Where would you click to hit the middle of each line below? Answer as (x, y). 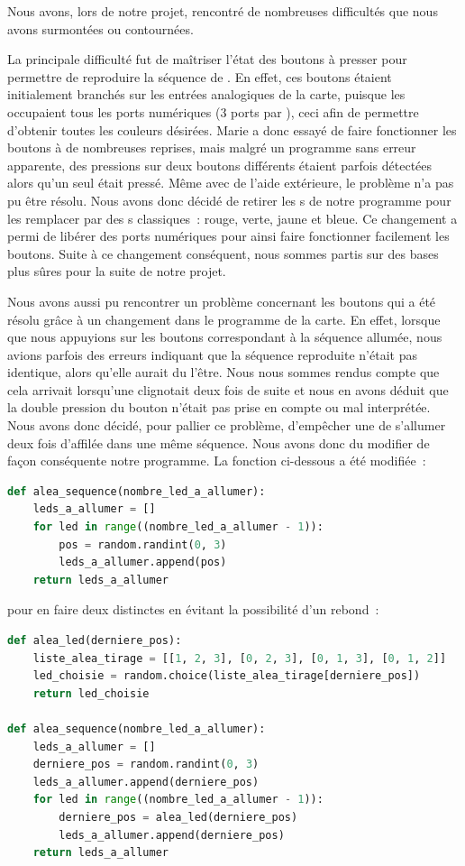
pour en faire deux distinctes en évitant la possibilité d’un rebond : (193, 609)
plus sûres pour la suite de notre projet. (117, 271)
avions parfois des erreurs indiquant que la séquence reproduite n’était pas (212, 354)
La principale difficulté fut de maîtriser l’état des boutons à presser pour (207, 59)
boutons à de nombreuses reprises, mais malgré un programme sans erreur (212, 147)
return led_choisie (91, 693)
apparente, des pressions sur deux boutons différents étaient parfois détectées (220, 165)
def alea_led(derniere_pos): (95, 640)
